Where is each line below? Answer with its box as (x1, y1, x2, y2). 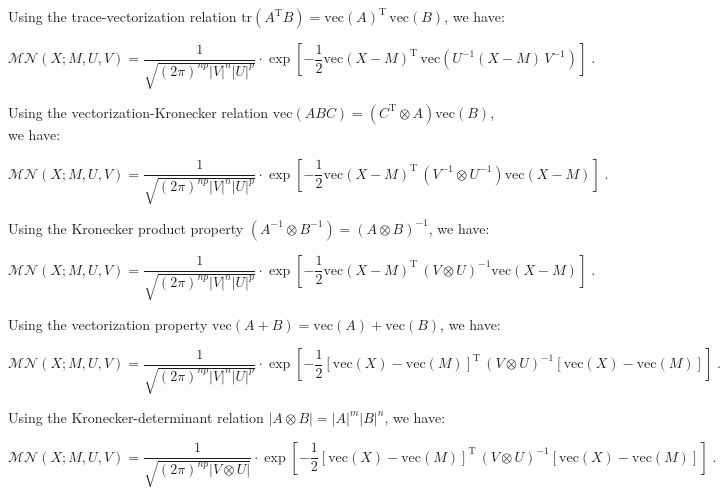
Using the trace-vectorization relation (8, 6, 237, 26)
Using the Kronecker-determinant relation (8, 407, 264, 428)
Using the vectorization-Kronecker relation (8, 101, 269, 122)
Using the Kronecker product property (8, 217, 244, 238)
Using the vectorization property (8, 313, 208, 334)
